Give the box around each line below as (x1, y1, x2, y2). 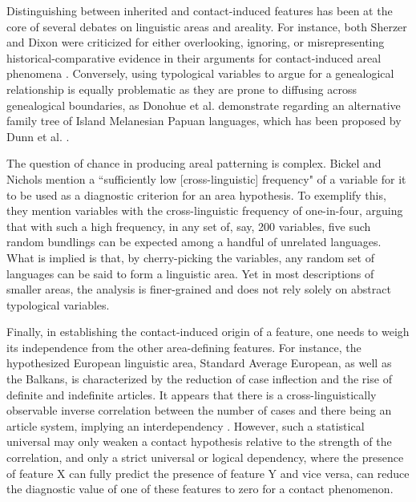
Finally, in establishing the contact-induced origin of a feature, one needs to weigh (6, 323, 410, 340)
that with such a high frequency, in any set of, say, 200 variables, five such (6, 217, 371, 234)
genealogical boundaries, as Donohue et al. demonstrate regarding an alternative (6, 96, 401, 113)
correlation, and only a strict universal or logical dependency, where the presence (6, 449, 404, 466)
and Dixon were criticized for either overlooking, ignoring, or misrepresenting (6, 34, 385, 51)
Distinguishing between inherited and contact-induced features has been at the (6, 2, 393, 18)
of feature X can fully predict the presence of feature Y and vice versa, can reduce (6, 464, 410, 481)
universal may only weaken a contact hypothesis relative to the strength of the (6, 433, 392, 450)
